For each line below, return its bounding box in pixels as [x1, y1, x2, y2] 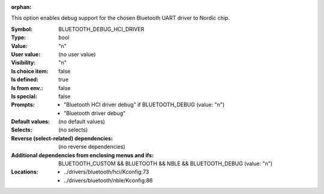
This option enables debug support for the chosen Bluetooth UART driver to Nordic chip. [11, 14, 230, 22]
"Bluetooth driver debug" [64, 109, 126, 117]
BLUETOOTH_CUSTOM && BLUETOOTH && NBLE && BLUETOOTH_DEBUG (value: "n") [58, 160, 273, 168]
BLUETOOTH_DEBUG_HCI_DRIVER [58, 25, 145, 32]
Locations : [11, 168, 38, 175]
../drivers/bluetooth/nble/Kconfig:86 [64, 177, 153, 184]
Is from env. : [11, 84, 43, 91]
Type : [11, 34, 26, 41]
